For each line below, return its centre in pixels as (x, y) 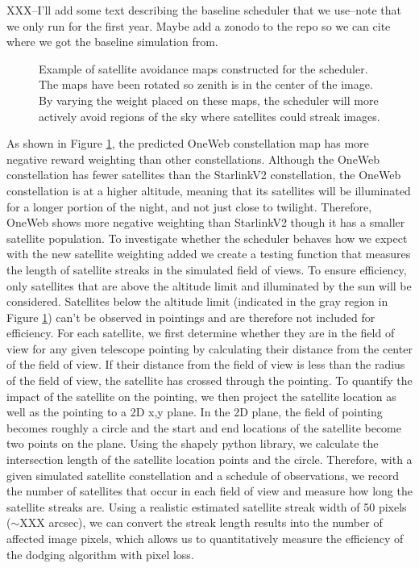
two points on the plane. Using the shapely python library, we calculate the (193, 443)
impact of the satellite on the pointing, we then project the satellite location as (201, 396)
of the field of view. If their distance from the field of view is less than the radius (206, 364)
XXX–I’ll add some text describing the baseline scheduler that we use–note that (204, 10)
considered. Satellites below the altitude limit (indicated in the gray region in (197, 301)
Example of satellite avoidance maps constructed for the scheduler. (203, 68)
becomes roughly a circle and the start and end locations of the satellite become (204, 427)
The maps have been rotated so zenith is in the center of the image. (206, 84)
